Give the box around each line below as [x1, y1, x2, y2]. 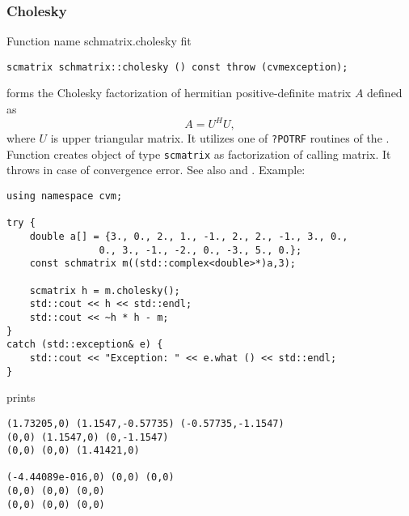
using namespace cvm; [6, 190, 123, 203]
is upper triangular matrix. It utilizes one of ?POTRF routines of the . [50, 130, 390, 147]
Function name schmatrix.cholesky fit [6, 32, 192, 49]
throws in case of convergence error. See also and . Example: [6, 161, 306, 178]
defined [367, 84, 403, 101]
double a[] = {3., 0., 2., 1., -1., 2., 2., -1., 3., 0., [29, 231, 348, 243]
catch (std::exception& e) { [6, 339, 163, 351]
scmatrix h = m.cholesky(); [29, 284, 180, 296]
